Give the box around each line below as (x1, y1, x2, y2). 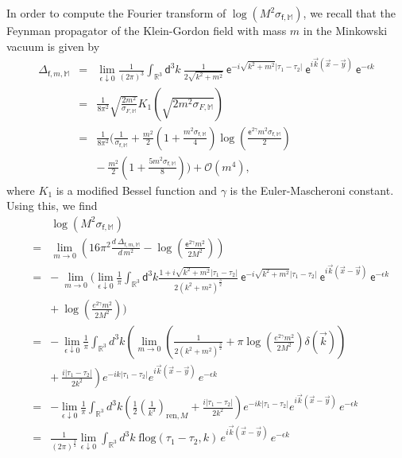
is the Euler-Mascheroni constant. (230, 181, 394, 198)
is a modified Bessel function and (56, 181, 217, 198)
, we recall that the (303, 5, 396, 21)
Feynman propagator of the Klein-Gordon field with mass (6, 22, 287, 38)
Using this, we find (6, 197, 98, 214)
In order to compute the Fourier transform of (6, 5, 226, 21)
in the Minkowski (303, 22, 388, 38)
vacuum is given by (6, 37, 100, 54)
